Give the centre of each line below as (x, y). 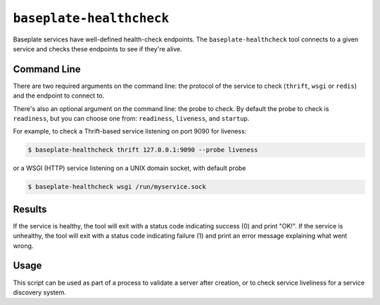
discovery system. (40, 292)
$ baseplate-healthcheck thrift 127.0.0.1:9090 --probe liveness (143, 150)
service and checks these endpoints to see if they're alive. (97, 48)
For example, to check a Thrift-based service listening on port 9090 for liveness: (130, 131)
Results (30, 209)
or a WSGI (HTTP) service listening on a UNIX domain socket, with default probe (129, 168)
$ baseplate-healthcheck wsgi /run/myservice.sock (117, 187)
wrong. (23, 245)
